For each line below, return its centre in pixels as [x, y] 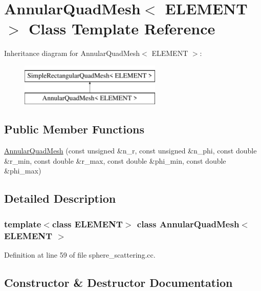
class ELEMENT [87, 224]
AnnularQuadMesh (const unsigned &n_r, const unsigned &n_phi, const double [130, 151]
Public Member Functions [74, 129]
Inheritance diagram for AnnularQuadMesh [72, 53]
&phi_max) [23, 171]
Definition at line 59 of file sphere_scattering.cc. [80, 254]
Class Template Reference [122, 28]
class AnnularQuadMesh [188, 224]
